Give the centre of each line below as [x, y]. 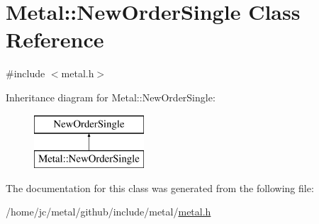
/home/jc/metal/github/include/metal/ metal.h [108, 212]
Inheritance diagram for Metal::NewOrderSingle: [111, 97]
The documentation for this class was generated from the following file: [160, 187]
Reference [55, 39]
